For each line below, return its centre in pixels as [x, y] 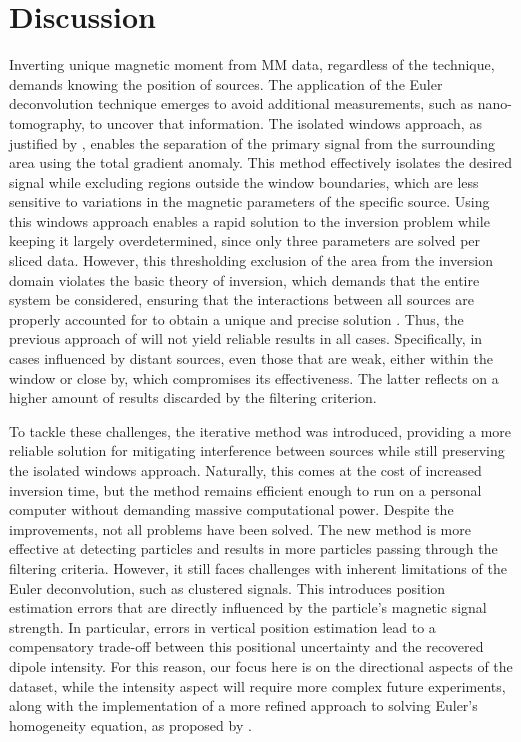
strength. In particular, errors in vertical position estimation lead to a [222, 626]
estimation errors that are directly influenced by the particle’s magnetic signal [248, 607]
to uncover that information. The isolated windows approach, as [285, 122]
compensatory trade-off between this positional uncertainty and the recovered [246, 646]
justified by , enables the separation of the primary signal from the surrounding [252, 142]
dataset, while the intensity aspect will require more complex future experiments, [257, 685]
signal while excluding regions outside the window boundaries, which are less [244, 181]
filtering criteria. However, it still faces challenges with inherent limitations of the [258, 567]
